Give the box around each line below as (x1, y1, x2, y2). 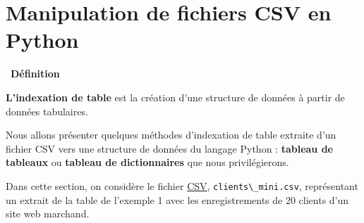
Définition (11, 66, 60, 81)
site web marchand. (6, 206, 90, 221)
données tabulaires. (6, 103, 88, 118)
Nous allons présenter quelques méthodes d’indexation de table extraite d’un (6, 127, 336, 142)
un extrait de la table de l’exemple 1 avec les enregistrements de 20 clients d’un (6, 192, 349, 207)
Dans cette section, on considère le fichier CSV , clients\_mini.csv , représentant (6, 178, 358, 193)
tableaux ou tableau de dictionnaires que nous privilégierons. (6, 155, 289, 170)
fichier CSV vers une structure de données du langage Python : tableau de (6, 141, 333, 155)
